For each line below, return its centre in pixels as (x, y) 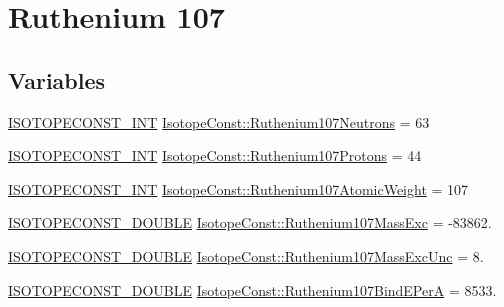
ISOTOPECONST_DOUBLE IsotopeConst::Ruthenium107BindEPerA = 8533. (252, 289)
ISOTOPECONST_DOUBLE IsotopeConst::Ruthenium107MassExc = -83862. (250, 222)
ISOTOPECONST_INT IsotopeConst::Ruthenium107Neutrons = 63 (219, 121)
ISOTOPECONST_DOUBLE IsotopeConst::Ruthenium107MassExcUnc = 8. (246, 255)
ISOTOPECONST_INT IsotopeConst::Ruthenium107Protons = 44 (215, 155)
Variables (57, 79)
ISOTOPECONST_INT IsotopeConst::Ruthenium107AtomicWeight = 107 (238, 188)
